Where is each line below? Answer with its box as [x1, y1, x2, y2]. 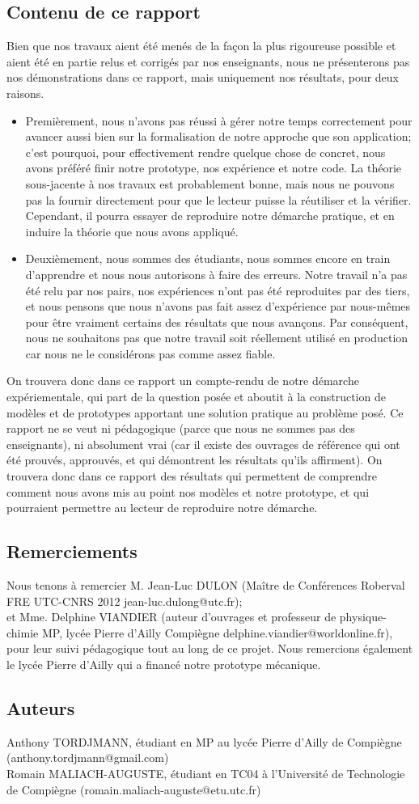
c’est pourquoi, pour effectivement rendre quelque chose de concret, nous [25, 143, 386, 160]
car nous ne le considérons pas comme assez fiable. [25, 345, 276, 362]
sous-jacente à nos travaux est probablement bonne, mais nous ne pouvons [25, 175, 395, 192]
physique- [339, 608, 387, 625]
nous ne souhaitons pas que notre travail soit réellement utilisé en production [25, 329, 408, 346]
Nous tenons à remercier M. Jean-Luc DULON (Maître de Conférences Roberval [6, 577, 405, 594]
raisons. [6, 84, 44, 101]
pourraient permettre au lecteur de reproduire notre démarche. [6, 499, 318, 516]
